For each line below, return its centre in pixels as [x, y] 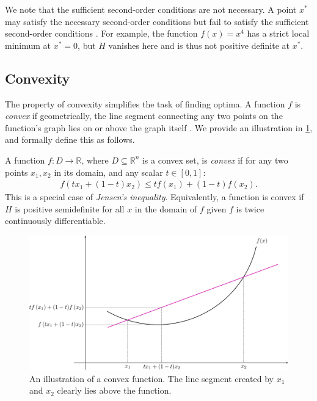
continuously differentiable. [55, 221]
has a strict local [278, 33]
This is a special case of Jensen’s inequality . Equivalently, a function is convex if [155, 197]
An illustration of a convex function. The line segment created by [152, 378]
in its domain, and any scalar [108, 172]
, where [95, 160]
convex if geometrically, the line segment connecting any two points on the [144, 116]
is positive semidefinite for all [70, 208]
